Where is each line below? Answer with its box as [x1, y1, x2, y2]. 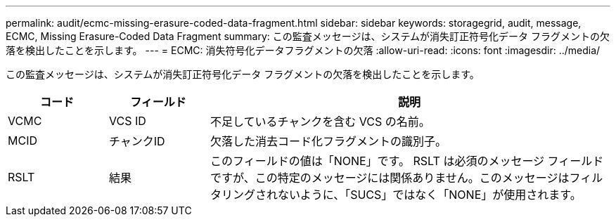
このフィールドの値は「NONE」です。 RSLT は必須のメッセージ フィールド [210, 154, 604, 168]
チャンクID [108, 134, 165, 148]
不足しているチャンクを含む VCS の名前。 [210, 115, 430, 129]
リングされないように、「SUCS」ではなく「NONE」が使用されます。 [221, 188, 582, 202]
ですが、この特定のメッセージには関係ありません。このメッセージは [210, 171, 570, 185]
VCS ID [108, 114, 146, 128]
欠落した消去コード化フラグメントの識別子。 [210, 134, 447, 148]
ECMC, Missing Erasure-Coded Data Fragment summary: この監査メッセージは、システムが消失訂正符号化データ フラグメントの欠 [6, 30, 610, 42]
